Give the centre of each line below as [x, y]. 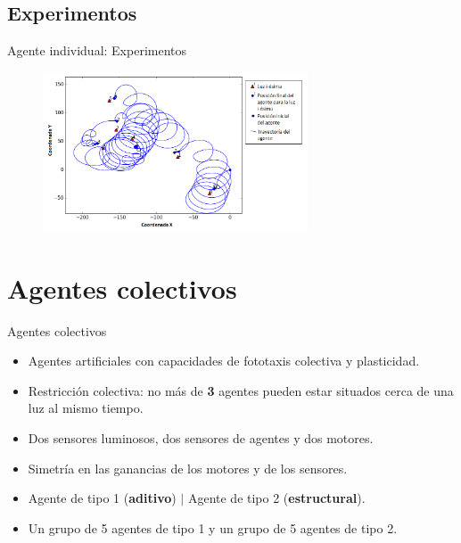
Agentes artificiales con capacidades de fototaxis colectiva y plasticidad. [224, 361]
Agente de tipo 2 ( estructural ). [276, 498]
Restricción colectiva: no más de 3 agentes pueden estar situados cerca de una [241, 390]
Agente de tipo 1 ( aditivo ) [102, 498]
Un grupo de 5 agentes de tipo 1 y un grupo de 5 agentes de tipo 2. [213, 527]
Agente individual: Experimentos [97, 50]
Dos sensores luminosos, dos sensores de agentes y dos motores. [201, 437]
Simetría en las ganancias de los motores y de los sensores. [188, 468]
